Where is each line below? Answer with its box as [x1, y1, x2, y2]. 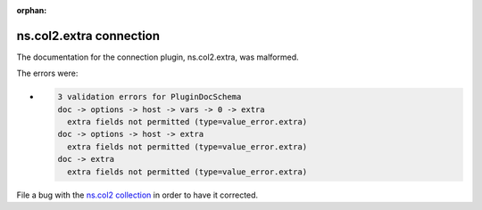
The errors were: [16, 68, 79, 79]
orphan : [16, 5, 47, 15]
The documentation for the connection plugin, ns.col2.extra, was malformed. [16, 52, 299, 62]
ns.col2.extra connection [16, 28, 161, 44]
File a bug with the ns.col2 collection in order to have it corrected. [16, 190, 259, 200]
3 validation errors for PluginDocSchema [57, 92, 242, 102]
